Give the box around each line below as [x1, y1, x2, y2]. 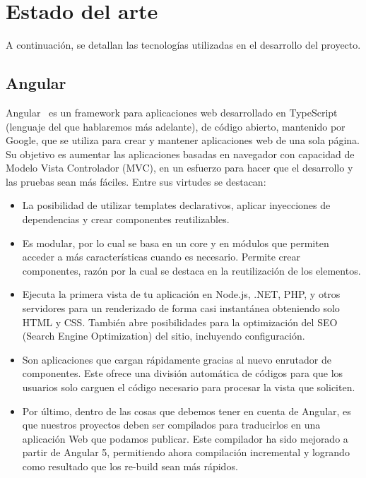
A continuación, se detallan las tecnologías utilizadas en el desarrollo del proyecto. [6, 37, 361, 52]
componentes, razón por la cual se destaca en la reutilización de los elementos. [22, 263, 361, 277]
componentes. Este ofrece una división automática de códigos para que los [22, 366, 343, 381]
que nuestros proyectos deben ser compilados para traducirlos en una [22, 417, 321, 432]
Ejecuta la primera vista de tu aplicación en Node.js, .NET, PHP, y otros [22, 287, 341, 301]
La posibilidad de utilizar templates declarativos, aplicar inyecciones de [22, 198, 331, 213]
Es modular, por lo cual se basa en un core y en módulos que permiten [22, 235, 329, 250]
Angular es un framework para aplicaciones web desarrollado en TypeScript [6, 104, 338, 119]
